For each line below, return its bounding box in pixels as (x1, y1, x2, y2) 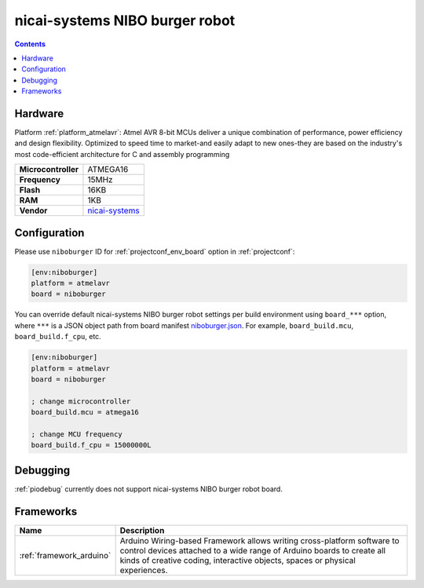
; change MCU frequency (31, 429, 123, 439)
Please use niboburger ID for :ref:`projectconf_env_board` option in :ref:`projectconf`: (14, 247, 295, 256)
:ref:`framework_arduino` (19, 550, 111, 561)
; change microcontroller (31, 396, 131, 406)
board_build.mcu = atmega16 (31, 408, 139, 417)
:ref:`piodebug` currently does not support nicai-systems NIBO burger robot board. (14, 484, 283, 494)
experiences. (119, 564, 168, 575)
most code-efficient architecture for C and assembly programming (14, 149, 230, 159)
